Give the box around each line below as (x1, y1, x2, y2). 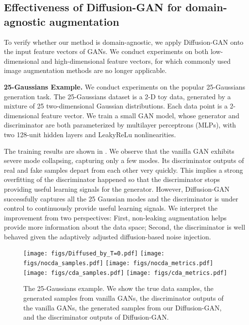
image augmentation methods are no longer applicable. (4, 65, 167, 75)
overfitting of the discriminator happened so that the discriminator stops (4, 174, 220, 184)
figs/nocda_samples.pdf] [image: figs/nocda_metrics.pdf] (23, 260, 214, 267)
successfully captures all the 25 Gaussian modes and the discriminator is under (4, 193, 238, 203)
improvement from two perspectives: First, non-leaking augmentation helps (4, 212, 227, 222)
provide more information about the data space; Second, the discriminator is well (4, 222, 246, 232)
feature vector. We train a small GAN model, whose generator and (41, 110, 240, 120)
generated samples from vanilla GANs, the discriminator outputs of (23, 293, 224, 303)
